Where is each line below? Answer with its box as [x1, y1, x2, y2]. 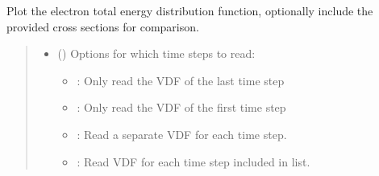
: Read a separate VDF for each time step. [77, 125, 287, 142]
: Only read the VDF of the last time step [77, 72, 285, 88]
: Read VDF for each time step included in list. [77, 153, 310, 170]
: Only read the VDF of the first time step [77, 99, 286, 116]
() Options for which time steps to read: [57, 45, 256, 62]
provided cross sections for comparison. [6, 18, 199, 35]
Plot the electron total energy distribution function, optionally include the [6, 2, 373, 18]
